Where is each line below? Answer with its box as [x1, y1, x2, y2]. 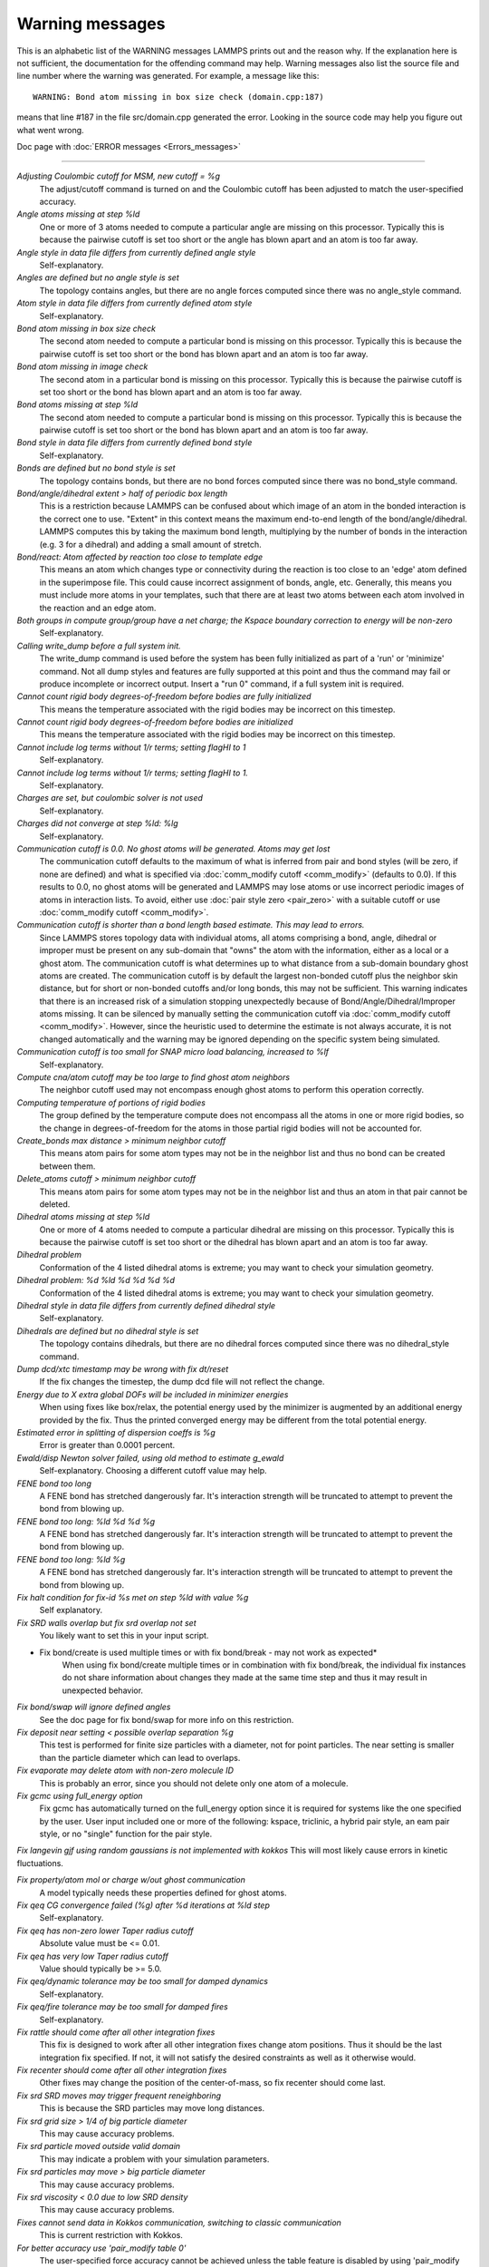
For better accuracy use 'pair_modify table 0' [16, 2243, 187, 2253]
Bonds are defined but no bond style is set [16, 462, 176, 473]
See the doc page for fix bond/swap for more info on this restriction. [39, 1714, 294, 1725]
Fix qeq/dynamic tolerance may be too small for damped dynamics [16, 1976, 269, 1987]
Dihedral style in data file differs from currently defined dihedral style [16, 1300, 276, 1311]
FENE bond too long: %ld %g [16, 1553, 126, 1564]
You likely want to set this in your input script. [39, 1630, 209, 1641]
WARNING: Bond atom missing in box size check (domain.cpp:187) [33, 92, 325, 102]
